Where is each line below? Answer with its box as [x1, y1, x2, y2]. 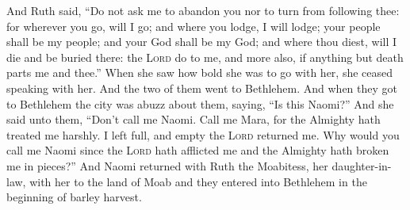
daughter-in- [331, 157, 392, 174]
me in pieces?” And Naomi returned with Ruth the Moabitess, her [6, 157, 328, 174]
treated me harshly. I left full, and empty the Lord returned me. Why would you [6, 126, 400, 143]
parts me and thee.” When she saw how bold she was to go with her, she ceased [6, 64, 393, 81]
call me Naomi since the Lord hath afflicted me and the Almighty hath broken [6, 142, 389, 158]
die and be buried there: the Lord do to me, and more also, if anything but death [6, 48, 404, 65]
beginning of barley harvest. [6, 189, 142, 205]
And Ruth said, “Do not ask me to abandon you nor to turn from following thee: [6, 2, 400, 18]
